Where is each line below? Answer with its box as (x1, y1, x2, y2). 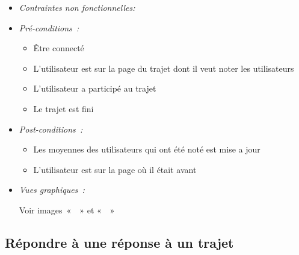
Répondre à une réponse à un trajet (5, 233, 234, 251)
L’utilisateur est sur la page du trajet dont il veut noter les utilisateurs (33, 61, 294, 74)
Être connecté (33, 42, 84, 54)
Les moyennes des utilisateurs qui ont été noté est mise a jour (33, 143, 260, 156)
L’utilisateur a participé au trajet (33, 82, 156, 95)
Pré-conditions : (19, 21, 79, 34)
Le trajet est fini (33, 102, 94, 115)
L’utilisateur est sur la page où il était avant (33, 163, 197, 175)
